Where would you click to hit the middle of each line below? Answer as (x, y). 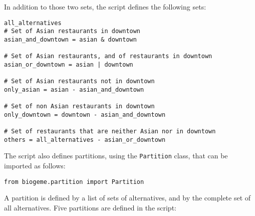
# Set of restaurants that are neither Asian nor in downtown (110, 132)
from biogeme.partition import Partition (74, 182)
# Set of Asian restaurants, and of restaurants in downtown (108, 56)
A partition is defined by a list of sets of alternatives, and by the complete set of (127, 198)
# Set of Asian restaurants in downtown (72, 31)
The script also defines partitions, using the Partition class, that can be (116, 156)
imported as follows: (35, 166)
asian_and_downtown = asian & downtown (70, 39)
